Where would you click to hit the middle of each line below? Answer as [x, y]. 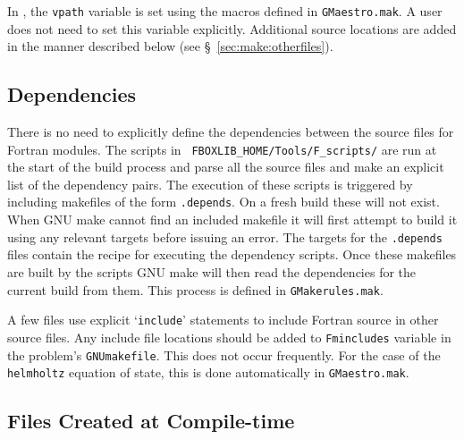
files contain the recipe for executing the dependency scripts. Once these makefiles [232, 254]
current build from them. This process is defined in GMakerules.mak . [195, 289]
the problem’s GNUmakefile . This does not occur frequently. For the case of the [224, 355]
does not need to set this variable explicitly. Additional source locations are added [232, 28]
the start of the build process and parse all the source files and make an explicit [226, 167]
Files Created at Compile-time [151, 421]
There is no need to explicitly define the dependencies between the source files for [231, 132]
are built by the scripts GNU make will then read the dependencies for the [212, 271]
